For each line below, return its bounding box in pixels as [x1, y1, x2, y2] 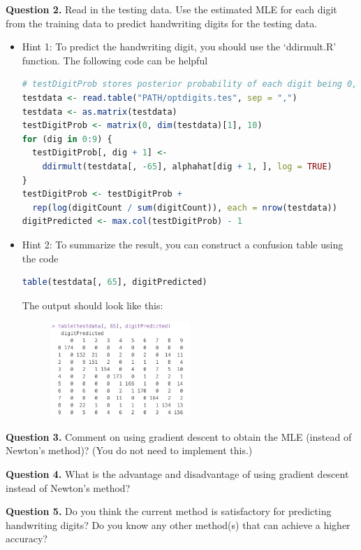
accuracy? [6, 531, 47, 546]
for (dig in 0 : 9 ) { [22, 134, 112, 144]
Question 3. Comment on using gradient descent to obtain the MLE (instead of [6, 429, 352, 444]
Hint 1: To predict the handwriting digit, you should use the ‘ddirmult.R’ [22, 39, 337, 54]
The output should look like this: [22, 297, 163, 312]
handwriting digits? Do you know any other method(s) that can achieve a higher [6, 517, 351, 532]
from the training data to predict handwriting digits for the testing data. [6, 15, 318, 30]
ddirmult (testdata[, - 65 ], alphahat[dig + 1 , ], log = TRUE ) [42, 161, 332, 171]
